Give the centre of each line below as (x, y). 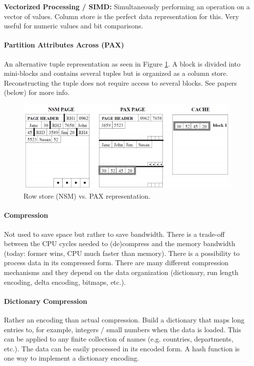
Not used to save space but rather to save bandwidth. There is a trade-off (114, 234)
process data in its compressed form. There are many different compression (116, 263)
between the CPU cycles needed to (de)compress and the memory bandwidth (120, 243)
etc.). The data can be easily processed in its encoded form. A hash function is (122, 348)
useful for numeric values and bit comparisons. (74, 26)
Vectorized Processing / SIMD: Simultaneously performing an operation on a (127, 6)
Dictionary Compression (46, 301)
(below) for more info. (37, 92)
